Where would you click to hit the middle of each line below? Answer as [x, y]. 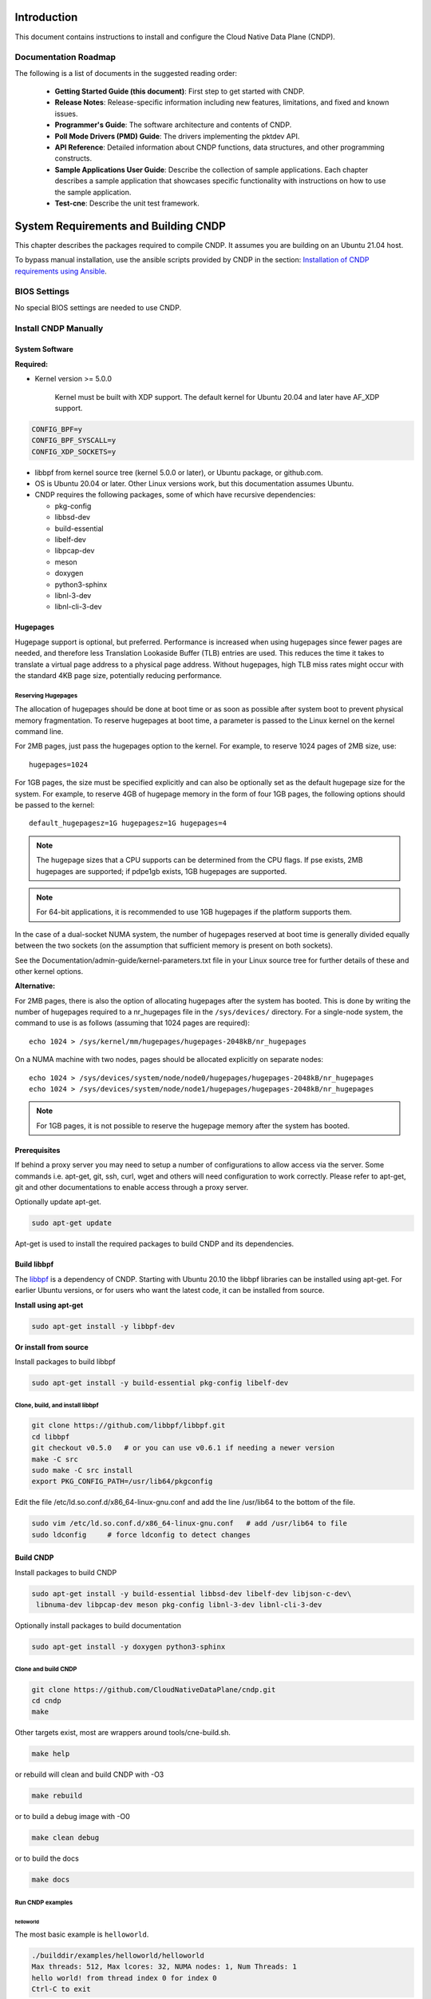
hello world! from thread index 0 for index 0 [124, 1978]
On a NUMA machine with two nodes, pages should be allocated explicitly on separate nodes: [169, 1059]
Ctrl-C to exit [61, 1989]
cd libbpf [51, 1436]
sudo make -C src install [82, 1470]
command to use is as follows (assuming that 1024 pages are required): [132, 1023]
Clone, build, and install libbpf [57, 1406]
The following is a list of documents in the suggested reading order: [126, 73]
